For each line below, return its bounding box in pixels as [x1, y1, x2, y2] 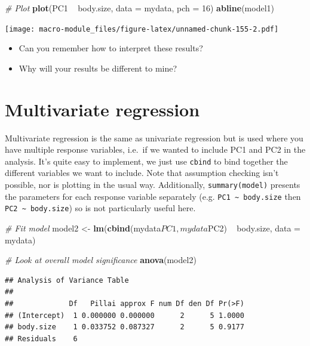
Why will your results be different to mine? [19, 61, 177, 74]
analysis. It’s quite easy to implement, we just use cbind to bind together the [5, 155, 288, 167]
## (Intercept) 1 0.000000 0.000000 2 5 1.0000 [5, 311, 244, 320]
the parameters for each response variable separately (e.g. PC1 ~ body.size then [5, 190, 301, 202]
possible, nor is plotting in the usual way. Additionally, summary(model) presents [5, 178, 300, 190]
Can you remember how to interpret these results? [19, 42, 203, 54]
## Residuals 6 [5, 334, 78, 343]
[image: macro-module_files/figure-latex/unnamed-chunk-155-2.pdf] [5, 24, 279, 33]
